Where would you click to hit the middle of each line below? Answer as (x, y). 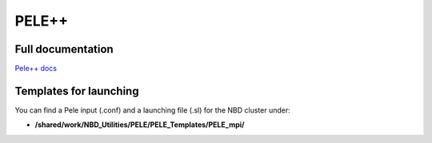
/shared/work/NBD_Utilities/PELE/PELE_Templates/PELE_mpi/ (140, 125)
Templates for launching (77, 91)
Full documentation (64, 49)
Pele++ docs (36, 69)
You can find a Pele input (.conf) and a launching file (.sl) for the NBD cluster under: (153, 110)
